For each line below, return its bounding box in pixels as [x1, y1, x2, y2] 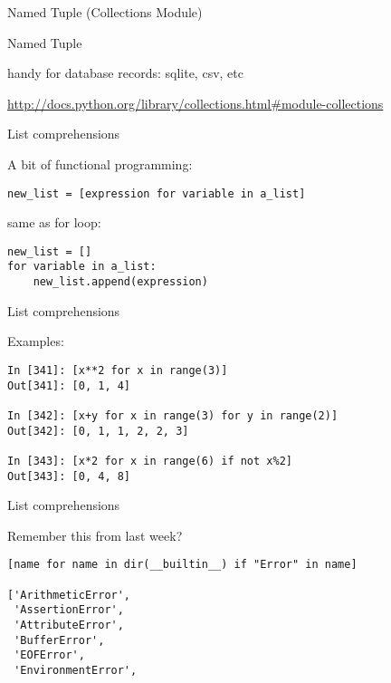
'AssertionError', [14, 603, 124, 617]
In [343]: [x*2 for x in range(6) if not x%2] [7, 454, 292, 467]
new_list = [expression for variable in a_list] [7, 187, 306, 200]
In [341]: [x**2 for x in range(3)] [7, 363, 228, 377]
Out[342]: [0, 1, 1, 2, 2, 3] [7, 424, 189, 438]
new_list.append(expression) [33, 275, 208, 289]
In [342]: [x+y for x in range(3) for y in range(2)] [7, 409, 339, 422]
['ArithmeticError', [7, 588, 131, 601]
